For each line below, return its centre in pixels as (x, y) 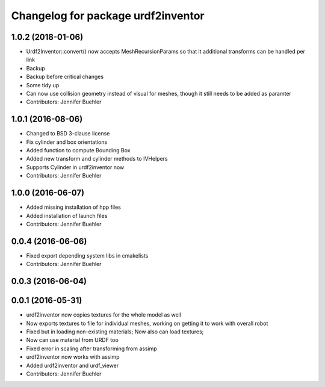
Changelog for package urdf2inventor (108, 16)
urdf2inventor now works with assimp (73, 357)
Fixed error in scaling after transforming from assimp (92, 348)
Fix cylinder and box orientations (67, 142)
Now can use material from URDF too (72, 340)
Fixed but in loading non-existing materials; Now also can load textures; (115, 332)
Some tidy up (43, 85)
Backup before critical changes (65, 77)
